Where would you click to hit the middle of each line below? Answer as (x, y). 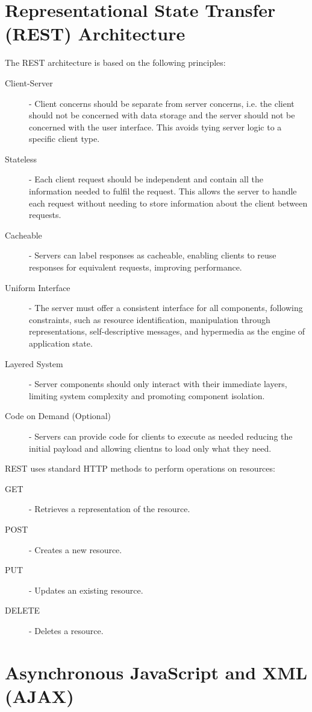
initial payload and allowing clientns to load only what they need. (150, 448)
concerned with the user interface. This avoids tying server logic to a (155, 127)
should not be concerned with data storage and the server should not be (162, 115)
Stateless (21, 159)
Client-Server (29, 82)
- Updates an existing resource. (86, 590)
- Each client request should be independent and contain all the (146, 179)
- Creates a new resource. (76, 549)
